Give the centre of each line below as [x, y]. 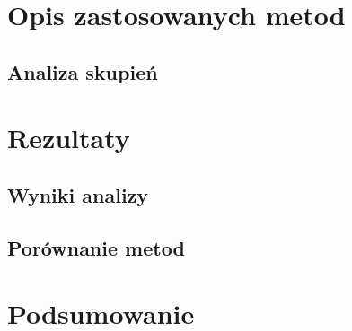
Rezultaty [69, 138]
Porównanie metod [96, 247]
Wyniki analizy [78, 194]
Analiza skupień [83, 71]
